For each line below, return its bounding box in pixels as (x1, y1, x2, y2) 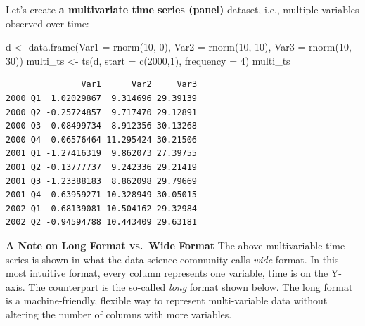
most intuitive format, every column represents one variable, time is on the (6, 266, 328, 280)
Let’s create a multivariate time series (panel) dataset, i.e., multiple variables (6, 2, 359, 16)
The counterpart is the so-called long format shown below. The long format (28, 279, 353, 294)
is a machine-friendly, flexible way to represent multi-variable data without (6, 293, 328, 308)
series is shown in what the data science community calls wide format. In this (6, 252, 339, 266)
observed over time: (6, 15, 89, 30)
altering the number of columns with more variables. (6, 306, 232, 321)
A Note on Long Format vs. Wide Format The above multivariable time (6, 237, 345, 252)
